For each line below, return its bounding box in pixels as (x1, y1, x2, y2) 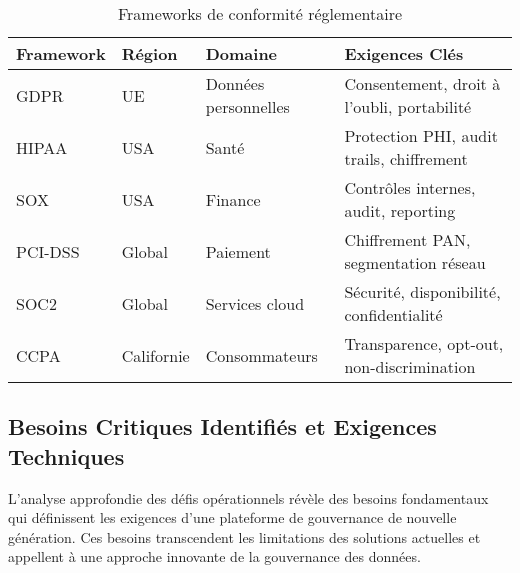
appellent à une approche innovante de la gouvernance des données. (8, 546, 421, 567)
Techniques (8, 440, 125, 471)
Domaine (205, 42, 278, 65)
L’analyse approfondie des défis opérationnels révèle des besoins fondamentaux (8, 487, 489, 508)
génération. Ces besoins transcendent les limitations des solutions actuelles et (8, 526, 481, 547)
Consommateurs (205, 343, 318, 367)
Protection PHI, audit (344, 124, 498, 147)
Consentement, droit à (344, 72, 501, 95)
